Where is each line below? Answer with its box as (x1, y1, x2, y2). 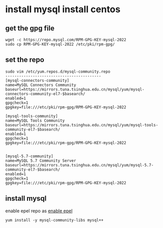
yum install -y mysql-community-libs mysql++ (5, 217, 103, 222)
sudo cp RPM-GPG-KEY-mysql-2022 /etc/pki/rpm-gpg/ (5, 42, 115, 47)
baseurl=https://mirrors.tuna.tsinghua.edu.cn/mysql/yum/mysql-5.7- (5, 162, 154, 167)
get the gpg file (5, 24, 55, 33)
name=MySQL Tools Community (5, 118, 65, 123)
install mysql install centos (5, 4, 121, 15)
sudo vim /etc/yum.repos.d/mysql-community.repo (5, 69, 111, 74)
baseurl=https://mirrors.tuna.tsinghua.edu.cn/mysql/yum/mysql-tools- (5, 122, 158, 128)
